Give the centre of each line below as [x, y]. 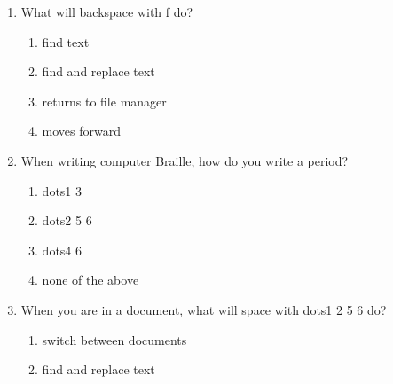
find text [66, 41]
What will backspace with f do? [107, 12]
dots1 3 [62, 190]
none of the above [90, 280]
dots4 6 [62, 250]
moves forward [82, 131]
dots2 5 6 [67, 220]
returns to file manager [104, 101]
